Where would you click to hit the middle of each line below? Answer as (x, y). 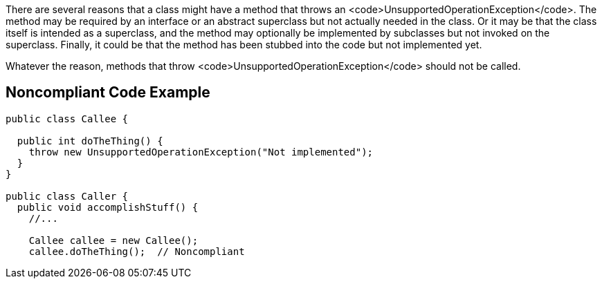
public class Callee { (67, 119)
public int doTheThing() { (90, 141)
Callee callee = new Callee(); (113, 240)
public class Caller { (67, 196)
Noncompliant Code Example (108, 93)
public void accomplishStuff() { (108, 207)
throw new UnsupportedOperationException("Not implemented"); (201, 152)
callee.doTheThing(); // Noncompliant (137, 251)
